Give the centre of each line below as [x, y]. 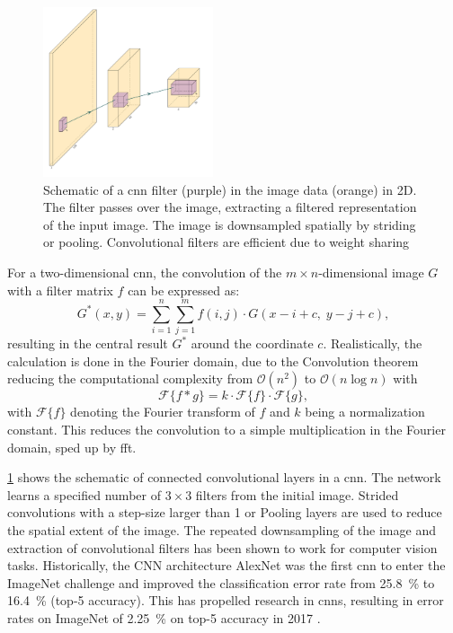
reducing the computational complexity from [130, 378]
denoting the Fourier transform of [163, 412]
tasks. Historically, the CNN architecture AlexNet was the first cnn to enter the [226, 565]
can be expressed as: [184, 290]
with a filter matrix [60, 290]
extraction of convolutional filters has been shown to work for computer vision [222, 547]
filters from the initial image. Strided [297, 494]
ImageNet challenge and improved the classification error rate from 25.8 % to [221, 582]
